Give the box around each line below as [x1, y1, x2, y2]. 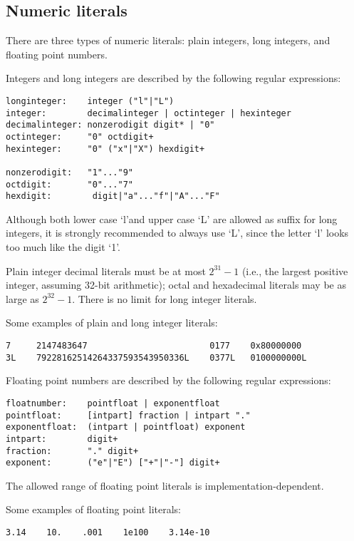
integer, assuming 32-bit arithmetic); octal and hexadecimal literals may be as [6, 277, 346, 292]
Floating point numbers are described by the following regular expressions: [6, 373, 331, 388]
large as [6, 291, 39, 306]
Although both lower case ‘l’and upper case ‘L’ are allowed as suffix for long [6, 211, 338, 226]
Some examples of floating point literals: [6, 502, 181, 517]
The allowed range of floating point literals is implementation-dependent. [6, 478, 324, 493]
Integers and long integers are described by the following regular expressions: [6, 71, 341, 86]
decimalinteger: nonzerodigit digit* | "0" [6, 120, 215, 130]
